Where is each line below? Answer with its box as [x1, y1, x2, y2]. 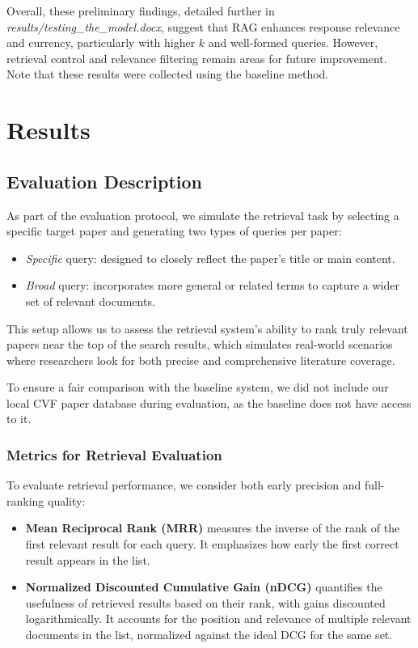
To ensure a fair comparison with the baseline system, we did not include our [6, 379, 389, 396]
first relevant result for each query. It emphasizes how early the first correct [25, 536, 399, 553]
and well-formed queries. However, [208, 34, 378, 51]
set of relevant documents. [25, 292, 155, 309]
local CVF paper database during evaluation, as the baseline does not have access [6, 394, 412, 411]
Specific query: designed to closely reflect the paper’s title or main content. [25, 249, 395, 266]
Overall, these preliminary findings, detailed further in [6, 2, 275, 19]
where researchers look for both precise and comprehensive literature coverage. [6, 351, 395, 368]
